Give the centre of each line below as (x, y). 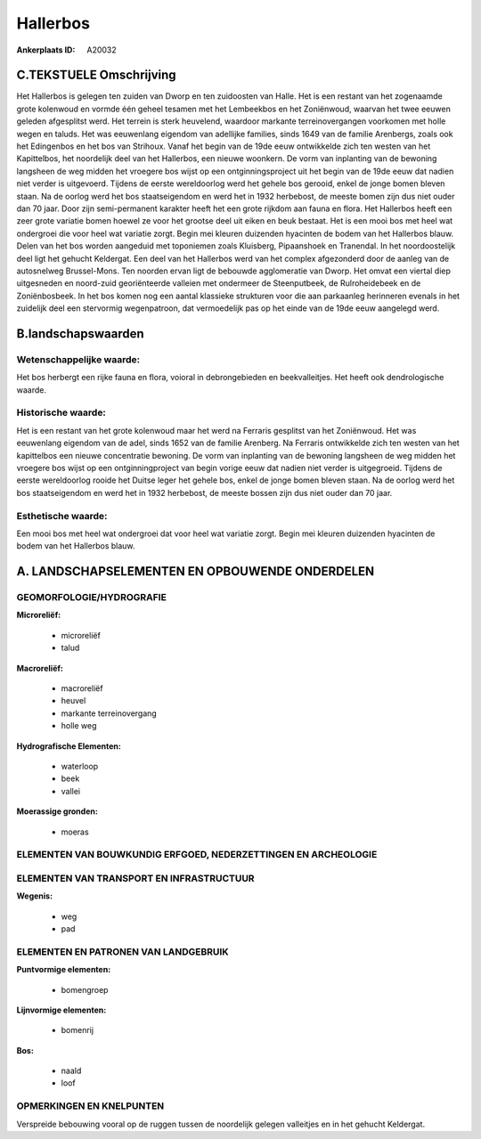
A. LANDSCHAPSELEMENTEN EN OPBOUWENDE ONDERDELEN (196, 571)
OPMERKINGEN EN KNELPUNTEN (90, 1106)
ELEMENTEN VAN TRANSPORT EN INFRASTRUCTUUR (135, 878)
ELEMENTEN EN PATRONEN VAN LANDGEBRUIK (122, 951)
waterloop (80, 766)
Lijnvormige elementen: (61, 1010)
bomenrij (77, 1030)
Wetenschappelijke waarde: (78, 359)
